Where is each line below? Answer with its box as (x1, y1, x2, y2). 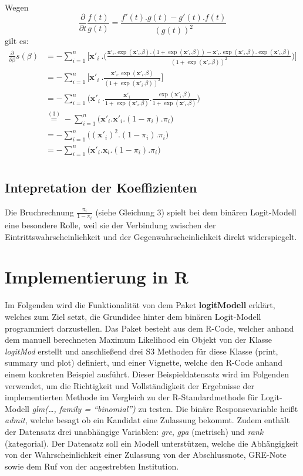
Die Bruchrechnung (5, 205, 74, 218)
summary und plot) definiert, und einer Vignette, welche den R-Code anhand (5, 356, 282, 369)
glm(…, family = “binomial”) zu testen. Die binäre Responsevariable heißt (32, 402, 298, 414)
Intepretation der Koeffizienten (5, 178, 197, 196)
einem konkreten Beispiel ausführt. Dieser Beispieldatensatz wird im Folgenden (5, 367, 289, 380)
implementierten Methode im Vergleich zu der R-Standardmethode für (5, 391, 258, 403)
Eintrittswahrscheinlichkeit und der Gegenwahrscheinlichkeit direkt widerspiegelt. (5, 230, 297, 242)
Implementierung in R (5, 265, 188, 289)
